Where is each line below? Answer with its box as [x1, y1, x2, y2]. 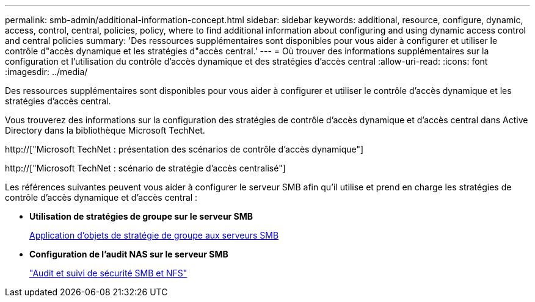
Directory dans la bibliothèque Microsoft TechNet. [5, 125, 205, 135]
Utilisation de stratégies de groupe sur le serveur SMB [29, 211, 253, 221]
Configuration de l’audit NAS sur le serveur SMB [29, 249, 228, 259]
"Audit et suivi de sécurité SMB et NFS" [29, 268, 187, 278]
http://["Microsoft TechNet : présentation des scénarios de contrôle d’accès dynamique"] [5, 144, 364, 154]
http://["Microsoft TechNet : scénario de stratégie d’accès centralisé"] [5, 163, 286, 173]
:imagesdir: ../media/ [5, 67, 88, 77]
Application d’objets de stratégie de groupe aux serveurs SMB [29, 230, 279, 240]
